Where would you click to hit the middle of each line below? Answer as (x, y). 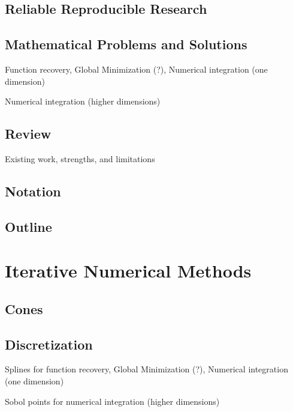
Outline (28, 226)
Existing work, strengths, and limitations (80, 158)
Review (28, 134)
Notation (33, 191)
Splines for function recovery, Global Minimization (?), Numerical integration (146, 369)
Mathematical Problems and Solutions (126, 44)
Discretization (49, 344)
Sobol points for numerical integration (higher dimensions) (112, 401)
